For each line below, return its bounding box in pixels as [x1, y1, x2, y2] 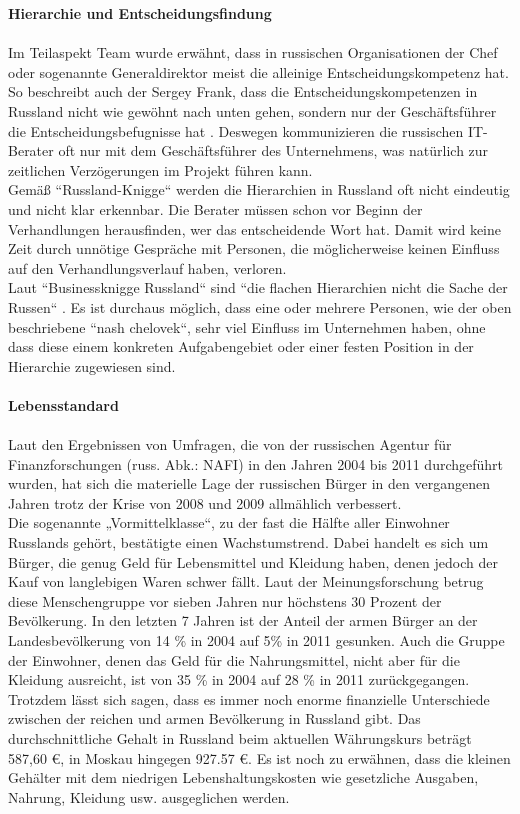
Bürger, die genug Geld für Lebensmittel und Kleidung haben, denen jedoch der [8, 551, 498, 572]
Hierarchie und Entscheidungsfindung [8, 3, 272, 23]
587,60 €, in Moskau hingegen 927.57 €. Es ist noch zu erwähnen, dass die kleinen [8, 747, 511, 768]
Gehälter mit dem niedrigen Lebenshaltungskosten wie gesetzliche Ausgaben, [8, 767, 479, 788]
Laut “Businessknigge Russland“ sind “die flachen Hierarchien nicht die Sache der [8, 277, 508, 298]
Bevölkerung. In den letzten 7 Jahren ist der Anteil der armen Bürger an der [8, 610, 478, 631]
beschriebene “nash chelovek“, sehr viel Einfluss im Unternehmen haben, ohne [8, 316, 486, 337]
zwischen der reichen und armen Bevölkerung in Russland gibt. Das [8, 708, 421, 729]
